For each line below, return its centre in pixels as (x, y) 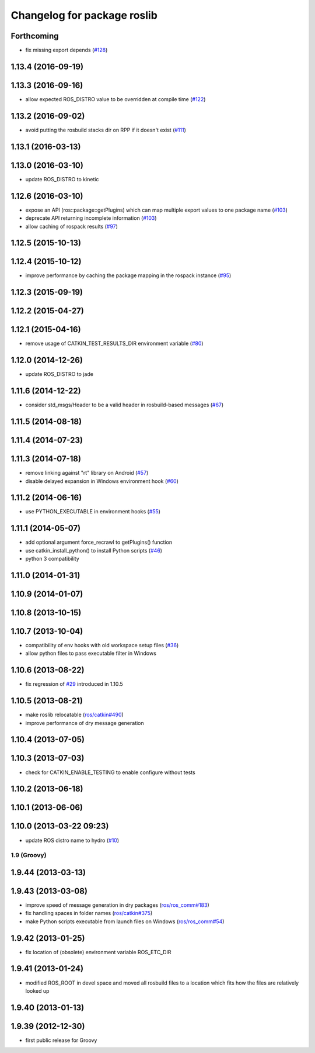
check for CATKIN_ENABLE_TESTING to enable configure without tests (110, 772)
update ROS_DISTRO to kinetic (62, 179)
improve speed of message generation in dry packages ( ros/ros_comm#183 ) (117, 905)
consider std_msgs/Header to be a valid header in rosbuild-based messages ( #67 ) (125, 405)
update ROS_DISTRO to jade (59, 374)
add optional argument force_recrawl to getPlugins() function (99, 542)
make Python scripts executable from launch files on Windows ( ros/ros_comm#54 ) (125, 921)
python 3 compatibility (52, 559)
